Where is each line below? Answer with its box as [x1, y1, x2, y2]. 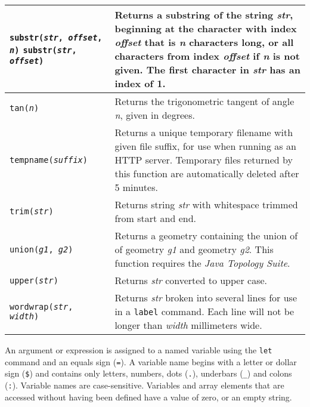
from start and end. [114, 211, 197, 225]
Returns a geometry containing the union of [114, 229, 298, 242]
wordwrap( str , [10, 301, 73, 312]
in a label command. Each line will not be [114, 304, 294, 318]
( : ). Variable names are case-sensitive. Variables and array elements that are [5, 378, 284, 391]
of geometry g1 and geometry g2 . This [114, 242, 274, 256]
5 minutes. [114, 180, 158, 194]
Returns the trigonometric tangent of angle [114, 94, 294, 108]
